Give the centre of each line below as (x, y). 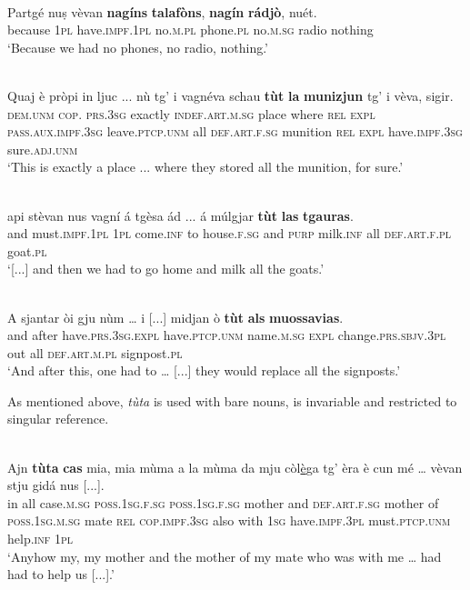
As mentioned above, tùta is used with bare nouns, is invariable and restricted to (232, 400)
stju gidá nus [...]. (56, 485)
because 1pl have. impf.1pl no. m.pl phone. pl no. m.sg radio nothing (190, 30)
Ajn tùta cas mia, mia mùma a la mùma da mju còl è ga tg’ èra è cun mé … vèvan (235, 467)
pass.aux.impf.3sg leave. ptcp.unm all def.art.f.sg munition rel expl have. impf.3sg (235, 131)
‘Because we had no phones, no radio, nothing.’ (138, 47)
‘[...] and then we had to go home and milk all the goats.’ (166, 269)
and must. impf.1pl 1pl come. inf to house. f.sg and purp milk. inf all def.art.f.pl (230, 233)
